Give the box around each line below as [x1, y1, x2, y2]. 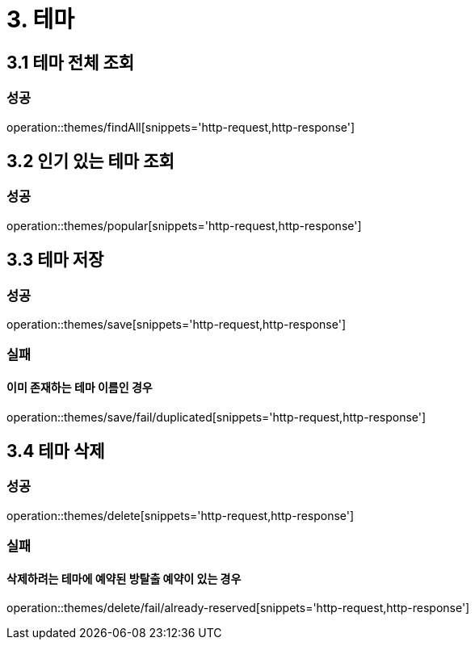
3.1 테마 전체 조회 [6, 52, 135, 73]
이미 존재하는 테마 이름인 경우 [6, 380, 153, 394]
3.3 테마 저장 [6, 250, 104, 271]
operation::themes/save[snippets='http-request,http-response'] [6, 317, 346, 331]
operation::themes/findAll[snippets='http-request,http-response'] [6, 120, 355, 134]
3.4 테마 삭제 [6, 441, 105, 461]
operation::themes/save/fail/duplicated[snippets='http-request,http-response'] [6, 409, 427, 424]
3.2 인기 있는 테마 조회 [6, 150, 174, 171]
